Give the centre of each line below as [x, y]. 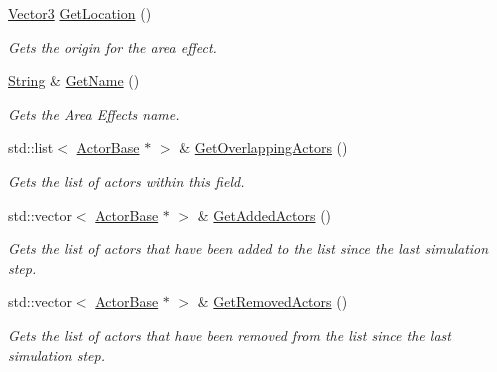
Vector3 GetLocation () [80, 13]
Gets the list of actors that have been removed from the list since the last [229, 334]
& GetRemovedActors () [272, 301]
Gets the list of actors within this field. [126, 180]
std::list [31, 147]
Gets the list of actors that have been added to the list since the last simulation [248, 248]
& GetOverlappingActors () [263, 147]
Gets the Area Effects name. [94, 113]
